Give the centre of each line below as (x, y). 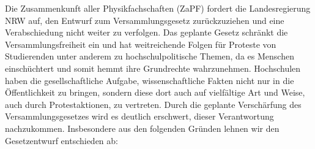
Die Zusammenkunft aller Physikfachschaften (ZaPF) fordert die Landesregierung (158, 8)
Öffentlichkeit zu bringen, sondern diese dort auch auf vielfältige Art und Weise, (155, 92)
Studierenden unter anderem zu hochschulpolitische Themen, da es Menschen (150, 56)
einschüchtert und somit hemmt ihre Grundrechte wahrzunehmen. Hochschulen (153, 68)
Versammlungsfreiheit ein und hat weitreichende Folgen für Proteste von (141, 44)
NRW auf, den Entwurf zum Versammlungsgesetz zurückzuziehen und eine (145, 20)
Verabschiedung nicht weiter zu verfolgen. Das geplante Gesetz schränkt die (146, 32)
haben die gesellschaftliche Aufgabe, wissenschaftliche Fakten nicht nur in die (150, 80)
